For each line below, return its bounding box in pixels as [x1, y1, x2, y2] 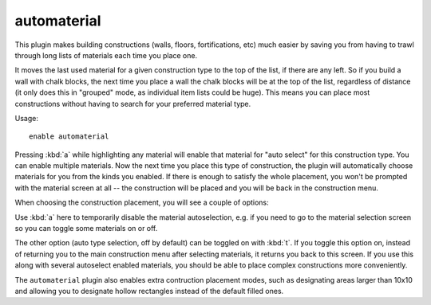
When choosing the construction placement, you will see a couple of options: [14, 197, 269, 207]
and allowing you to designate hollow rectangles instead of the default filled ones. [14, 286, 284, 295]
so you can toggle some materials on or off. [14, 224, 158, 233]
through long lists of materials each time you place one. [14, 50, 198, 60]
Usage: [14, 113, 39, 123]
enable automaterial [29, 132, 109, 141]
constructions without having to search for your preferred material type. [14, 99, 251, 108]
